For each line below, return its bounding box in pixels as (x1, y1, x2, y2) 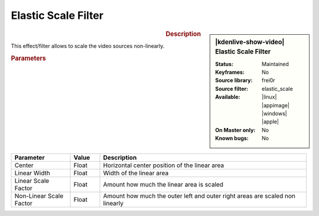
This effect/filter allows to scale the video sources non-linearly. (11, 42, 165, 50)
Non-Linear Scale (14, 192, 64, 200)
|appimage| (262, 102, 289, 109)
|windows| (262, 110, 287, 117)
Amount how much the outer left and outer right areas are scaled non (103, 192, 295, 200)
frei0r (262, 77, 275, 84)
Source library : (215, 77, 253, 84)
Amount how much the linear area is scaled (103, 180, 224, 188)
